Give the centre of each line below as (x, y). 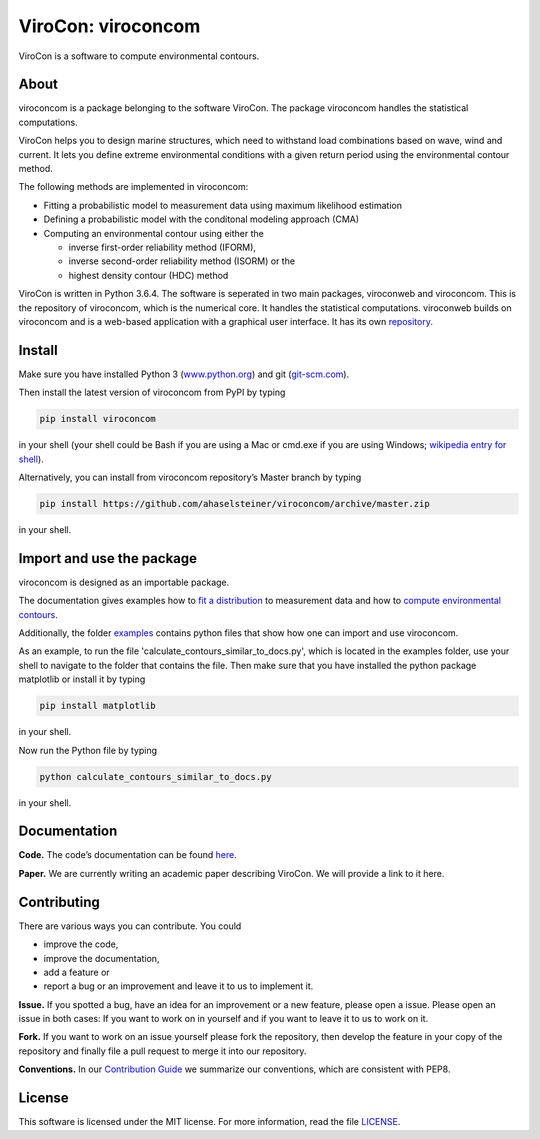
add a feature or (76, 972)
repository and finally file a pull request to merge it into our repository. (162, 1051)
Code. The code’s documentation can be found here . (127, 855)
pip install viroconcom (98, 419)
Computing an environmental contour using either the (153, 233)
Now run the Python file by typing (87, 750)
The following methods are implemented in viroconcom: (133, 187)
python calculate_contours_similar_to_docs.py (155, 776)
